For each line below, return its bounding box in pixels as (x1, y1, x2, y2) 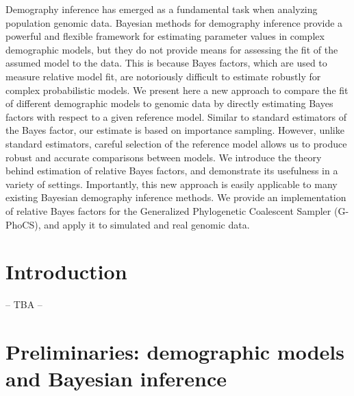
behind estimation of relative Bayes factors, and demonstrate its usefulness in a (5, 163, 338, 178)
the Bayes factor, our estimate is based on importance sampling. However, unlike (5, 123, 344, 137)
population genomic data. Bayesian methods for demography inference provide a (5, 15, 343, 30)
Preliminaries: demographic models (5, 338, 344, 365)
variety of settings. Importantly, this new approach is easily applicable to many (5, 176, 338, 191)
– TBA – (5, 297, 42, 312)
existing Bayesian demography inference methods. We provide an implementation (5, 190, 346, 205)
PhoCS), (5, 217, 41, 231)
